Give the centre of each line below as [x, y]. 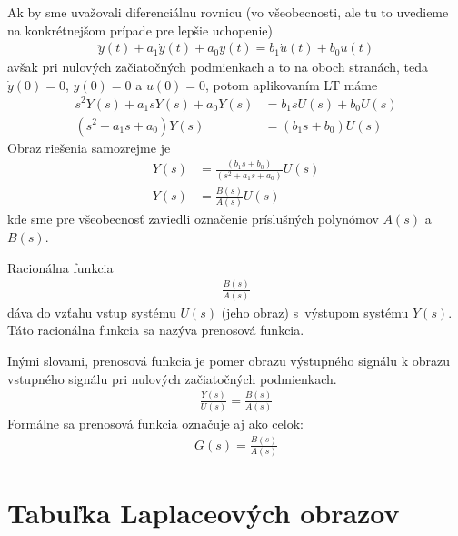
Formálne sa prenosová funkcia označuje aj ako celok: [155, 423]
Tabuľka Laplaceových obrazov [204, 513]
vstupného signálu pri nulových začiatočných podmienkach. [172, 378]
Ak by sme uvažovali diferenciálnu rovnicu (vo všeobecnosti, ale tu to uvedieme [228, 12]
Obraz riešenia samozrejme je [89, 147]
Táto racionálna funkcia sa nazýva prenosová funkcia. [156, 330]
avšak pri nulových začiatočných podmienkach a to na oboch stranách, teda [218, 67]
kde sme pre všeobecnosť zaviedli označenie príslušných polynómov [193, 219]
